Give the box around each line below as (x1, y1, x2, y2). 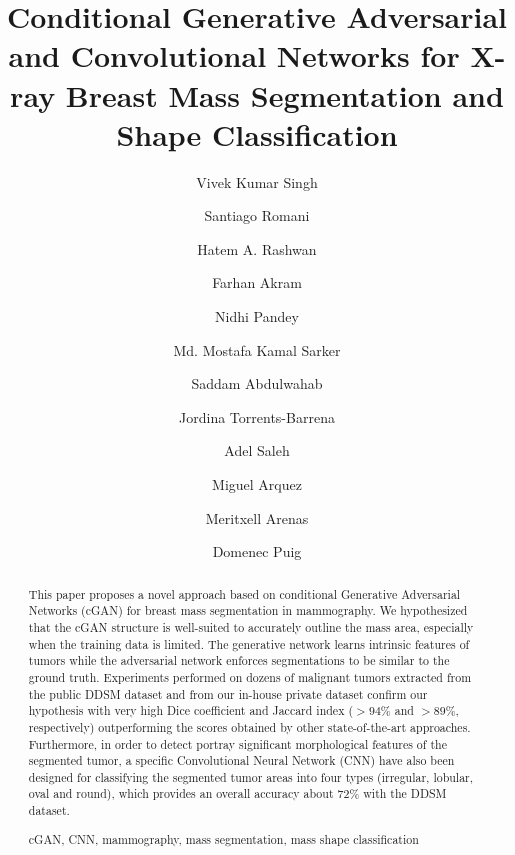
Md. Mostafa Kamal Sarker (173, 339, 341, 360)
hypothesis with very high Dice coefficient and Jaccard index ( (28, 702, 354, 719)
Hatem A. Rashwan (197, 238, 317, 259)
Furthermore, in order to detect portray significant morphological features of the (28, 735, 447, 752)
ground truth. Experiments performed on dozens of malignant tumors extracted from (28, 668, 472, 685)
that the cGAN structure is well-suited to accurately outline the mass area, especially (28, 618, 474, 635)
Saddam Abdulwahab (191, 373, 323, 394)
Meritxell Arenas (205, 507, 309, 528)
